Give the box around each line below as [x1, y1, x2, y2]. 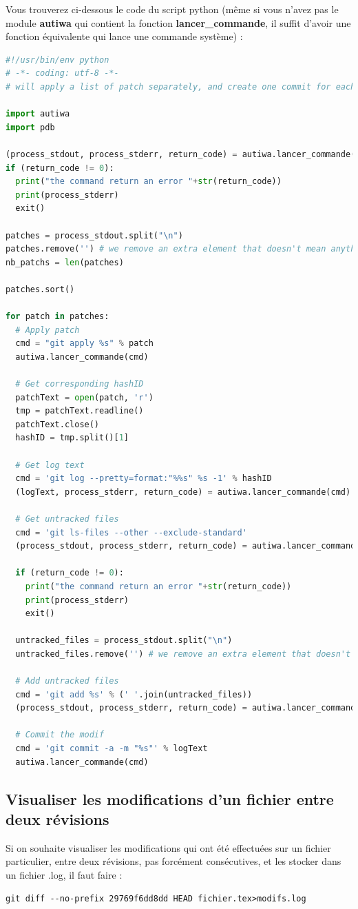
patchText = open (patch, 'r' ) [15, 392, 154, 402]
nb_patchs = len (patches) [6, 257, 124, 267]
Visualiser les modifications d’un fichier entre [6, 788, 334, 809]
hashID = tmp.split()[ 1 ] [15, 433, 129, 443]
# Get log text [15, 460, 85, 470]
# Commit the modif [15, 730, 105, 740]
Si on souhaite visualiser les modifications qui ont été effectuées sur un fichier [6, 840, 331, 855]
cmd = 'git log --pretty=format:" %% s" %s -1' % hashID [15, 473, 272, 484]
